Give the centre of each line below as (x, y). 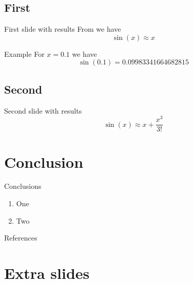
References (21, 238)
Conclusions (23, 186)
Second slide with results (43, 110)
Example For (24, 53)
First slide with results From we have (63, 29)
